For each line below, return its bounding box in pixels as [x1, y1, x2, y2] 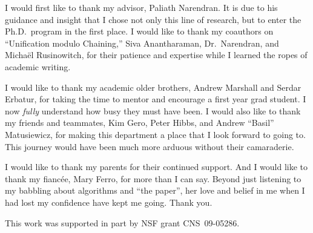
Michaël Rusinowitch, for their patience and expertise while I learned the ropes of [5, 48, 308, 61]
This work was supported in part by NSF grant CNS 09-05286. [5, 216, 240, 229]
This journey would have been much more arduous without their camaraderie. [5, 140, 294, 153]
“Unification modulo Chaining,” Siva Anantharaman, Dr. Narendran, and [5, 36, 279, 49]
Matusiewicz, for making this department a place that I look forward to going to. [5, 128, 306, 140]
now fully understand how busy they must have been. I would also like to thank [5, 104, 301, 117]
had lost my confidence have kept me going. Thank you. [5, 195, 213, 208]
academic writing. [5, 60, 71, 73]
